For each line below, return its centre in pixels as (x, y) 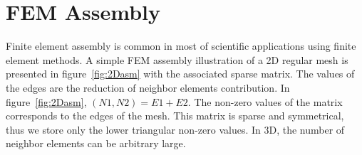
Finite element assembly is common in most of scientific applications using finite (181, 46)
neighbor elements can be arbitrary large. (96, 143)
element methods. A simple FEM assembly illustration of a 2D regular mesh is (177, 59)
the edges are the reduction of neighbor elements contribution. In (148, 87)
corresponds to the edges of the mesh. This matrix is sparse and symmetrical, (175, 116)
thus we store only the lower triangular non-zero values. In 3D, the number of (175, 129)
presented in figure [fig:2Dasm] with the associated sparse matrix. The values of (180, 74)
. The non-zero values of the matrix (265, 101)
